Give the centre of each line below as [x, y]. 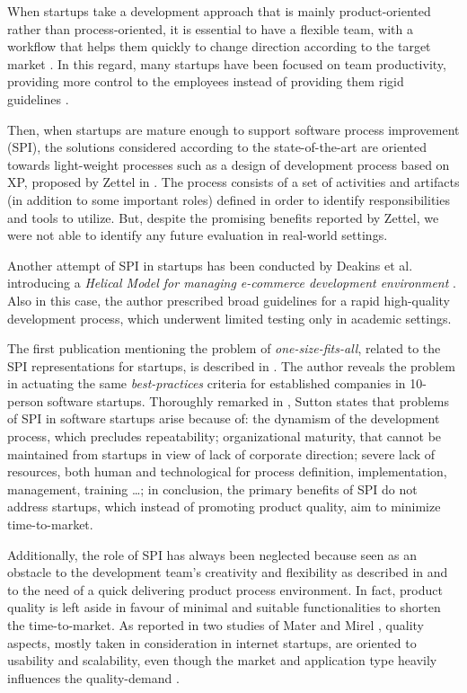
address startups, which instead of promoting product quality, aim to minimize [224, 506]
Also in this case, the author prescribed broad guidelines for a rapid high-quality [229, 300]
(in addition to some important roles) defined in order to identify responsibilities [229, 199]
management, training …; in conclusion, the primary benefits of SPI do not [212, 489]
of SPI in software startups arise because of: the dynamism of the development [224, 418]
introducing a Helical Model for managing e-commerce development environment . [232, 283]
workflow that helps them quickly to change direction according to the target [219, 46]
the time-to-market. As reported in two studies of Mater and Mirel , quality [216, 625]
